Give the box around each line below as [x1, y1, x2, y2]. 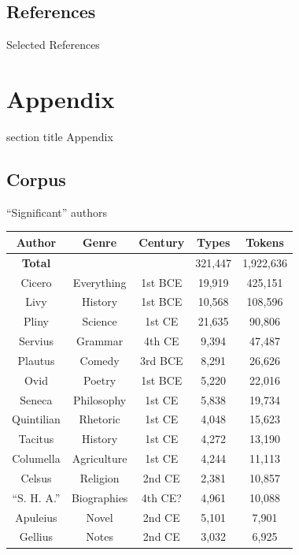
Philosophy [73, 391, 127, 408]
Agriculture [72, 450, 127, 467]
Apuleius [15, 508, 57, 525]
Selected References [6, 36, 100, 53]
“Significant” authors [6, 203, 108, 220]
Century [138, 233, 185, 250]
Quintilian [12, 411, 61, 427]
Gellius [19, 528, 54, 545]
